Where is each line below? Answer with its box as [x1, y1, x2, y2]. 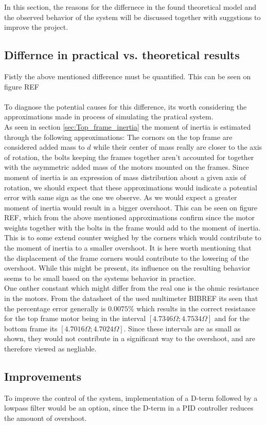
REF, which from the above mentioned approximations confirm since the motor [4, 212, 255, 223]
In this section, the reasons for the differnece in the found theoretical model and [4, 2, 257, 12]
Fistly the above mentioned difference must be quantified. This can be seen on [4, 70, 251, 81]
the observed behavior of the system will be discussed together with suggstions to [4, 11, 261, 22]
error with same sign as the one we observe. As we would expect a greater [4, 192, 237, 203]
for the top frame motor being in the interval [4, 313, 146, 324]
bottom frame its [4, 323, 58, 333]
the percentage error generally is [4, 303, 106, 313]
